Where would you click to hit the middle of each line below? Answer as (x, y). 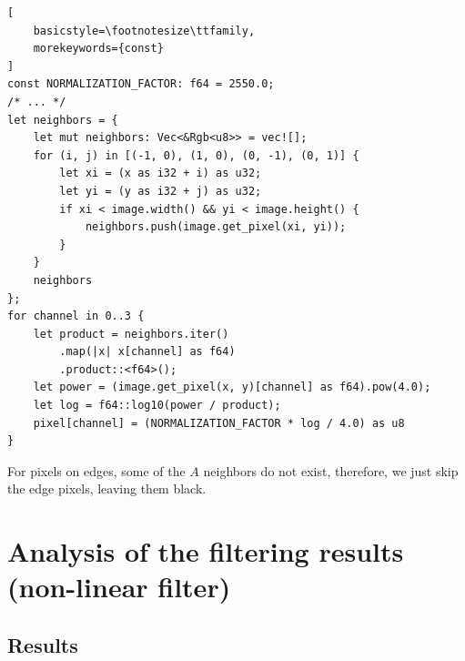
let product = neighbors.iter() (131, 334)
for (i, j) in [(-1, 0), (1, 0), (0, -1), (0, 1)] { (196, 155)
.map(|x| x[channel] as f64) (147, 352)
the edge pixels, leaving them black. (107, 488)
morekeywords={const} (98, 49)
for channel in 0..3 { (76, 316)
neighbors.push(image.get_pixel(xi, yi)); (216, 227)
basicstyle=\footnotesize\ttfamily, (144, 31)
